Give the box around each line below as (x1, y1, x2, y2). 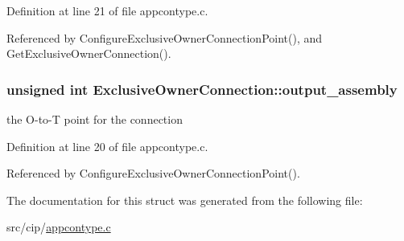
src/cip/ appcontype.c (6, 219, 111, 235)
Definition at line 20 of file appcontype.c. (6, 137, 208, 154)
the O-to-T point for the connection (6, 111, 183, 127)
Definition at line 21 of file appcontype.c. (6, 2, 208, 18)
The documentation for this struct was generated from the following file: (6, 191, 363, 208)
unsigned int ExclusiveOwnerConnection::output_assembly (6, 79, 398, 99)
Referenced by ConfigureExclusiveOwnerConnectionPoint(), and (6, 29, 323, 46)
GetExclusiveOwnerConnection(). (6, 45, 171, 62)
